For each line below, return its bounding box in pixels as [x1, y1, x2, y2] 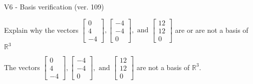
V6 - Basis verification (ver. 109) [4, 1, 104, 11]
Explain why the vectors [4, 24, 79, 35]
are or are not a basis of [175, 24, 248, 35]
